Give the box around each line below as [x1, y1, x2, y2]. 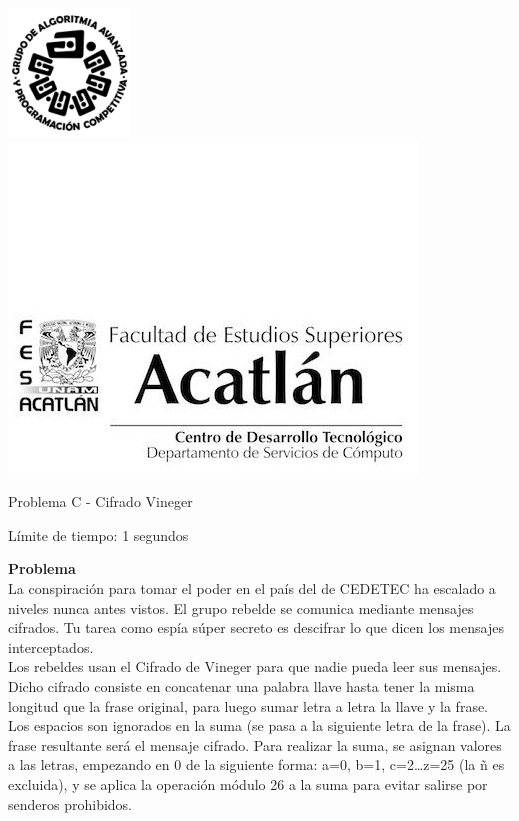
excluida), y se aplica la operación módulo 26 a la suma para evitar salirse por [8, 773, 488, 794]
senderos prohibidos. [8, 793, 132, 814]
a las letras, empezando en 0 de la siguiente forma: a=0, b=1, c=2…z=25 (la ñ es [8, 754, 505, 775]
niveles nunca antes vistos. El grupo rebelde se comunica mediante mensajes [8, 597, 474, 618]
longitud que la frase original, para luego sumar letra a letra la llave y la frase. [8, 695, 489, 716]
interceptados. [8, 636, 94, 657]
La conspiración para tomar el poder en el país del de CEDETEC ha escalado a [8, 577, 496, 598]
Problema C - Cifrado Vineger [8, 491, 193, 512]
